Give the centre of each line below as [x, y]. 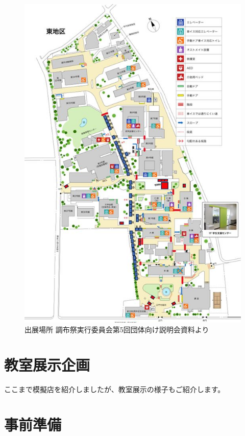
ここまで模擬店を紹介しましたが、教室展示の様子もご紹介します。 [115, 389]
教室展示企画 [47, 365]
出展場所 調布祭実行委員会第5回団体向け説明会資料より [117, 330]
